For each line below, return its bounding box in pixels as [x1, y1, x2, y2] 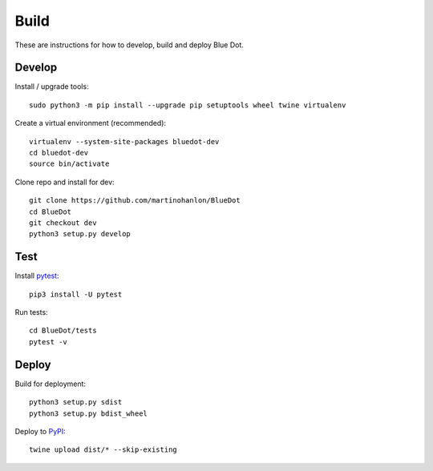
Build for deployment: [14, 379, 87, 388]
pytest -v [29, 337, 67, 346]
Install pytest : [14, 271, 59, 280]
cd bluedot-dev [29, 148, 89, 158]
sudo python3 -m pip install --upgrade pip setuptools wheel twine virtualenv [29, 100, 346, 110]
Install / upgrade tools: [14, 82, 89, 91]
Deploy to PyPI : [14, 426, 66, 436]
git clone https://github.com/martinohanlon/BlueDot [29, 196, 241, 205]
